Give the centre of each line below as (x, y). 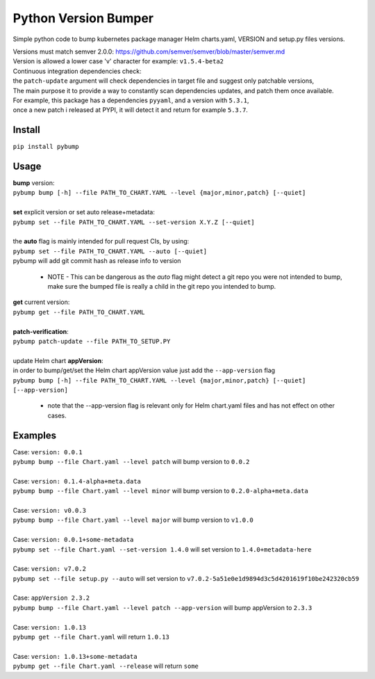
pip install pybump (46, 147)
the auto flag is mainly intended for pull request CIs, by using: (101, 241)
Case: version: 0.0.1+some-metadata (73, 540)
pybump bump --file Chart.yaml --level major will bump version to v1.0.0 (133, 520)
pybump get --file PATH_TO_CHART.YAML (79, 312)
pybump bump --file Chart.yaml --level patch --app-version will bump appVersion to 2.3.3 (162, 607)
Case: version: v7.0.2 (50, 569)
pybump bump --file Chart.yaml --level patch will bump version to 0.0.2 (131, 461)
